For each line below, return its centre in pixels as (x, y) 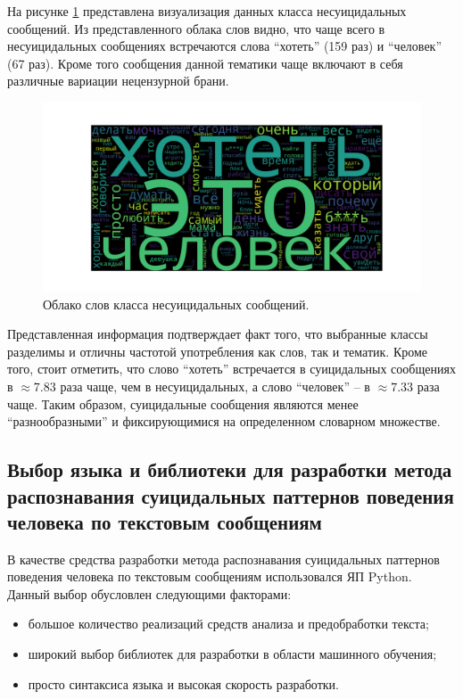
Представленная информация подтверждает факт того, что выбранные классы (218, 334)
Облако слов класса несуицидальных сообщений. (176, 304)
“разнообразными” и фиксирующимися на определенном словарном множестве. (224, 421)
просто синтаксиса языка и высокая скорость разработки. (183, 683)
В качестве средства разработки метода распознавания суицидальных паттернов (223, 559)
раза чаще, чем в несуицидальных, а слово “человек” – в (215, 386)
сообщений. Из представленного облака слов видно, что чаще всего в (196, 28)
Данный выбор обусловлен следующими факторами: (149, 593)
